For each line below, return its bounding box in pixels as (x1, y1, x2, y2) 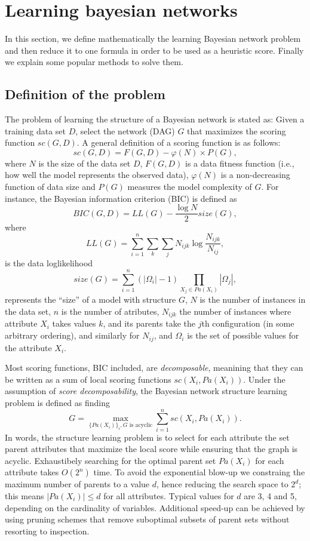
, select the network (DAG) (75, 124, 175, 137)
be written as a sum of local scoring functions (5, 373, 171, 385)
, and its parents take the (103, 317, 195, 330)
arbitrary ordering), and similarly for (5, 329, 140, 342)
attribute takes (5, 466, 59, 478)
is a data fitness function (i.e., (185, 156, 294, 169)
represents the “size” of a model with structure (5, 293, 176, 306)
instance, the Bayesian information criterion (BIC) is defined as (5, 192, 237, 204)
